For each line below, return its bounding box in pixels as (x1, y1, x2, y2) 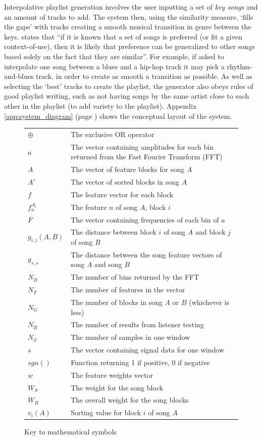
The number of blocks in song (71, 296, 163, 307)
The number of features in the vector (71, 284, 185, 295)
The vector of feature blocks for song (71, 164, 185, 174)
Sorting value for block (71, 407, 141, 418)
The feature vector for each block (71, 189, 174, 199)
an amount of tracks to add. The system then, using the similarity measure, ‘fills (4, 11, 253, 22)
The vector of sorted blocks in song (71, 177, 180, 187)
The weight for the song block (71, 382, 164, 392)
